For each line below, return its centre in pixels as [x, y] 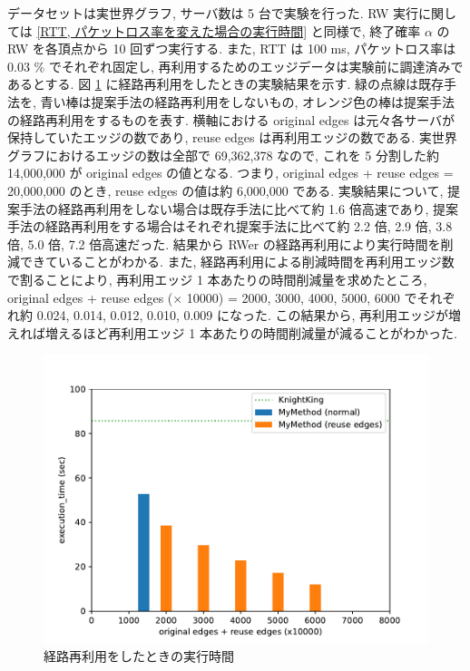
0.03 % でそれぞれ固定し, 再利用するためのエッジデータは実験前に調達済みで [235, 66]
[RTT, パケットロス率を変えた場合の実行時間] [172, 30]
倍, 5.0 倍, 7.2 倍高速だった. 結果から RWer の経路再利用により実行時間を [224, 243]
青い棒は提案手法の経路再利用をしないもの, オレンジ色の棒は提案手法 [248, 101]
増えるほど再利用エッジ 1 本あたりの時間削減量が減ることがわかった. [251, 332]
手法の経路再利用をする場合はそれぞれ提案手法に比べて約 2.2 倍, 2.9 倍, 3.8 [230, 226]
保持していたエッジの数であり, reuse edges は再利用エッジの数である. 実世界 [232, 137]
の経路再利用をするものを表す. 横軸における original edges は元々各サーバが [231, 119]
